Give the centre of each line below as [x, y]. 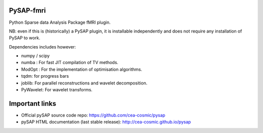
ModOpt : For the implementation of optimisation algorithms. [82, 69]
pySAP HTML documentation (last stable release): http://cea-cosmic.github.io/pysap [106, 122]
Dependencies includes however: [43, 47]
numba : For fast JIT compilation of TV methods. [70, 63]
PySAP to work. [25, 38]
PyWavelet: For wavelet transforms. [57, 90]
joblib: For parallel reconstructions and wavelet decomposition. [84, 83]
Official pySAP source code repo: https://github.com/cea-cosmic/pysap [93, 115]
